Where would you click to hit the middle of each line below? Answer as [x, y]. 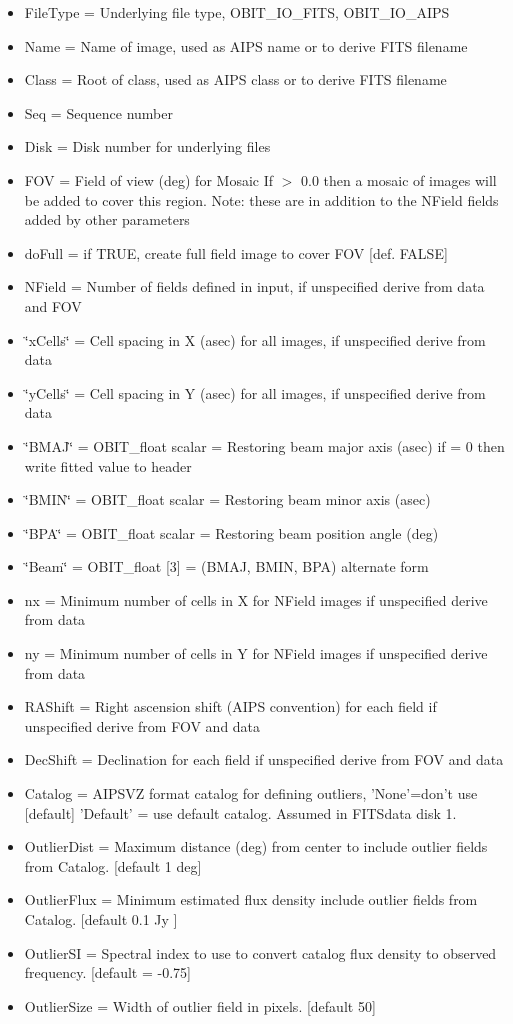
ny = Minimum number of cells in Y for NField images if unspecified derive [256, 653]
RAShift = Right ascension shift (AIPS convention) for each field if [230, 706]
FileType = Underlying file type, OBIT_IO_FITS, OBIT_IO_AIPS [237, 12]
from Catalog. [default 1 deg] [113, 865]
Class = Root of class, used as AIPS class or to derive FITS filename [235, 79]
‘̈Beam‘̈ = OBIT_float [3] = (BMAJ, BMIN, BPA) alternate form [226, 566]
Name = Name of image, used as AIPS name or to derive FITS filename [246, 45]
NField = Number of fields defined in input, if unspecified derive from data [254, 286]
